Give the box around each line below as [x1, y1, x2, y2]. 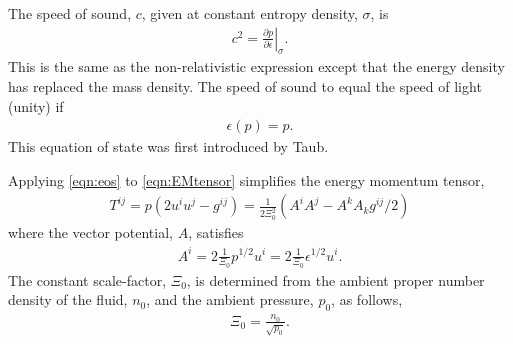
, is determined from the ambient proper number [186, 269, 485, 290]
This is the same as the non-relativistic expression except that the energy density [8, 56, 505, 77]
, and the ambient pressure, [146, 289, 314, 310]
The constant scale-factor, [8, 269, 167, 290]
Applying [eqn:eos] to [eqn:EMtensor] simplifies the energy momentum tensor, [8, 169, 485, 190]
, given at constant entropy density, [141, 3, 358, 23]
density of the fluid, [8, 289, 128, 310]
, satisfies [188, 222, 244, 243]
